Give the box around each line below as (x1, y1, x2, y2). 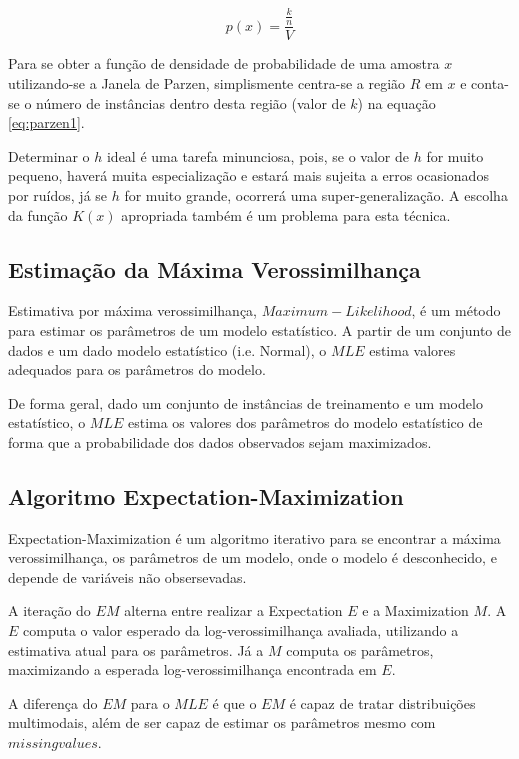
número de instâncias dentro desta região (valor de (36, 92, 346, 113)
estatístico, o (8, 412, 86, 433)
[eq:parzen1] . (8, 112, 85, 133)
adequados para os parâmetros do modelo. (8, 359, 266, 380)
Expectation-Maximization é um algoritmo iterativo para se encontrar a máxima (8, 527, 501, 548)
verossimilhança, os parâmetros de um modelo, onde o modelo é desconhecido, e (8, 547, 497, 568)
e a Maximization (362, 600, 469, 621)
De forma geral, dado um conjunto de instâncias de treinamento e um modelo (8, 392, 483, 413)
